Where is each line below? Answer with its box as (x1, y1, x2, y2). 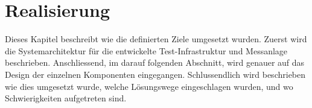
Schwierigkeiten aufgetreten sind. (5, 92, 127, 104)
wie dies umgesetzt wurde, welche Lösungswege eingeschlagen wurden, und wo (5, 80, 293, 92)
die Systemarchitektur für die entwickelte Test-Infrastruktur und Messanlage (5, 44, 288, 57)
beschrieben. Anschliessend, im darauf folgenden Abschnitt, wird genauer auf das (5, 56, 305, 69)
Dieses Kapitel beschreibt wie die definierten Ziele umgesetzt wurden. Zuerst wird (5, 33, 307, 45)
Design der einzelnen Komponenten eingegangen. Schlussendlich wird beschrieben (5, 68, 306, 80)
